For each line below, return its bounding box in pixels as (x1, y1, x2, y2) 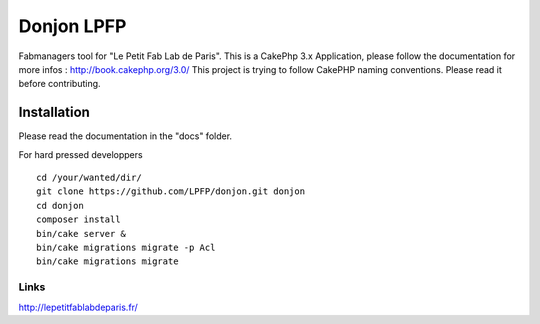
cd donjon (36, 200, 84, 211)
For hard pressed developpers (18, 148, 144, 160)
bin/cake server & (36, 228, 127, 239)
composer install (36, 214, 121, 225)
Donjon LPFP (18, 15, 127, 37)
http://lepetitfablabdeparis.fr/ (18, 301, 139, 313)
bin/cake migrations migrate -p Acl (36, 241, 216, 253)
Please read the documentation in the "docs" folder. (18, 130, 233, 142)
